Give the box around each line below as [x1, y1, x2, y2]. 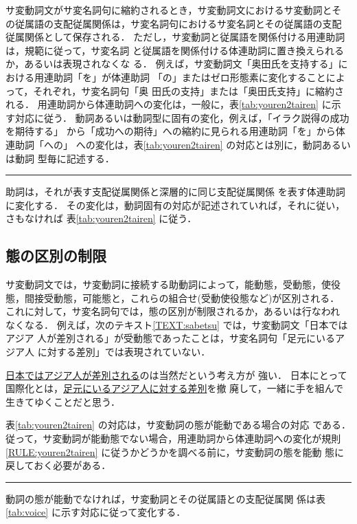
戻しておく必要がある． [5, 458, 111, 472]
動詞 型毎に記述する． [14, 151, 115, 165]
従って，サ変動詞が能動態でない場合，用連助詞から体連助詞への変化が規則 [5, 431, 341, 446]
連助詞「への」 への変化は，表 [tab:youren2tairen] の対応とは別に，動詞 [5, 137, 322, 151]
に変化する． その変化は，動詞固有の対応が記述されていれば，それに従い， [5, 197, 345, 212]
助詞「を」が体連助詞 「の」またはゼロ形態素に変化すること [53, 69, 326, 84]
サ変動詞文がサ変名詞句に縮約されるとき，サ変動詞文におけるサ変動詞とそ [5, 3, 342, 17]
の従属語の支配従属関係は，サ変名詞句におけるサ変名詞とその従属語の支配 [5, 16, 342, 30]
